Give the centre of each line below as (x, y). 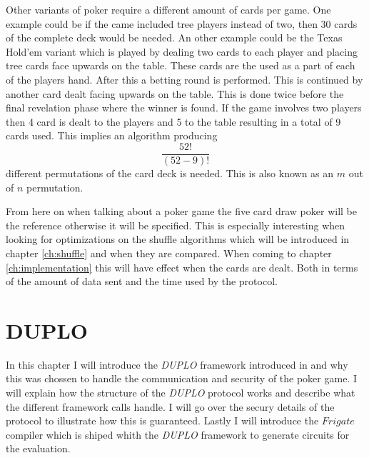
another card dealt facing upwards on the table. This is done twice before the (175, 93)
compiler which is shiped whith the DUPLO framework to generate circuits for (178, 434)
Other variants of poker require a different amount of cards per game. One (168, 9)
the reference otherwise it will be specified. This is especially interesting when (176, 225)
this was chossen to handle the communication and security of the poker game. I (181, 378)
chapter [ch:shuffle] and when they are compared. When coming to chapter (169, 253)
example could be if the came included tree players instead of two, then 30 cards (182, 23)
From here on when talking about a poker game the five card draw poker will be (181, 211)
